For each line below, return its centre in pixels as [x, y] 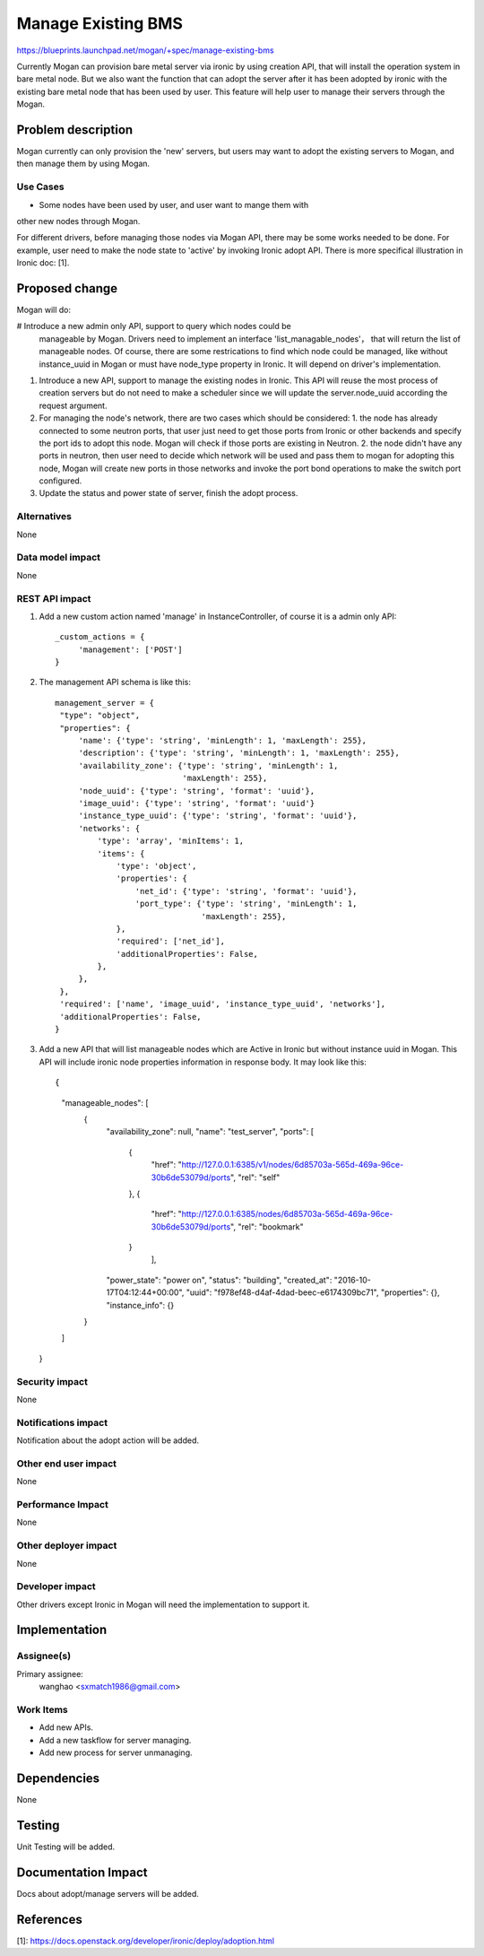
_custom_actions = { [100, 637]
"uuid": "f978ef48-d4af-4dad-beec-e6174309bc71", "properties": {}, [313, 1292]
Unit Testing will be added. [66, 1847]
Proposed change [67, 288]
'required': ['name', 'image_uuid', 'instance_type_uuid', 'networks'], [223, 1004]
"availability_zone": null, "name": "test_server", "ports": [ [210, 1132]
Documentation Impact [82, 1872]
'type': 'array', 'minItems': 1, [171, 841]
